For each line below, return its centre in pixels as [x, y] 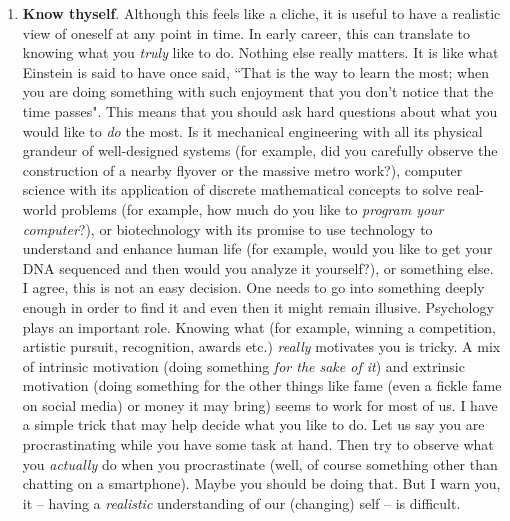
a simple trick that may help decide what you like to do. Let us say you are [253, 424]
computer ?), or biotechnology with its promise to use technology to [227, 228]
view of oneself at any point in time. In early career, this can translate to [246, 32]
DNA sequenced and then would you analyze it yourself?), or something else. [258, 267]
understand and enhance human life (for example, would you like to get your [257, 248]
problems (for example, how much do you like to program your [252, 208]
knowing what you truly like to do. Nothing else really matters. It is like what [260, 52]
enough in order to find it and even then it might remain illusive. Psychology [258, 306]
